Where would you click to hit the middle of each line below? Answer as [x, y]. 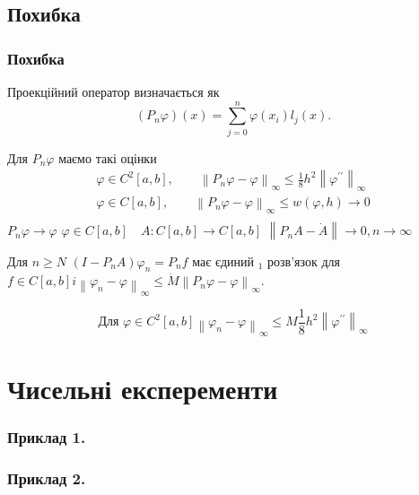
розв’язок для [304, 261]
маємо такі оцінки [108, 157]
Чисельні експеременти [143, 388]
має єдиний [223, 261]
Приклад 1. [47, 436]
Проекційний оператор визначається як [113, 91]
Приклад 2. [47, 478]
